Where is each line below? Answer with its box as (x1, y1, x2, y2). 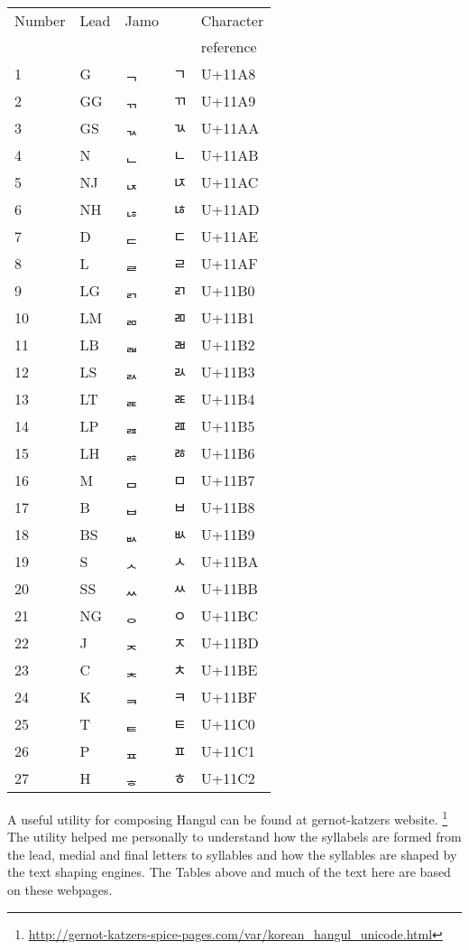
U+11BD (200, 631, 259, 653)
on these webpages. (7, 880, 113, 899)
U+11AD (200, 198, 260, 219)
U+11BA (200, 550, 259, 572)
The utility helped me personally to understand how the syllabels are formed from (7, 827, 462, 846)
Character (200, 10, 264, 31)
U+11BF (200, 685, 258, 707)
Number (14, 10, 66, 31)
